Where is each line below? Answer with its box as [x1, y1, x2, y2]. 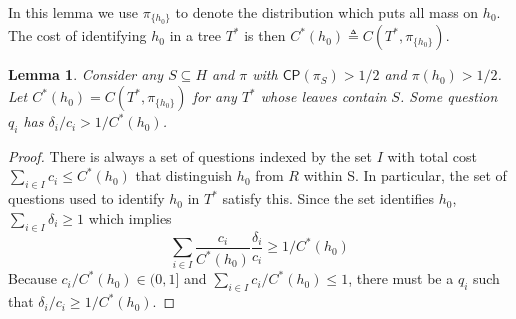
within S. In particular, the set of [303, 165, 507, 186]
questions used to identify [8, 188, 165, 209]
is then [244, 25, 286, 46]
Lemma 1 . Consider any [8, 64, 164, 85]
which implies [88, 207, 172, 228]
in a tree [169, 25, 221, 46]
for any [192, 86, 237, 107]
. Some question [399, 86, 498, 107]
